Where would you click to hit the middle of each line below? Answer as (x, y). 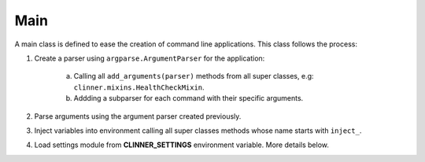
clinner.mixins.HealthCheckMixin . (139, 87)
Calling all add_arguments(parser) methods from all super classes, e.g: (194, 76)
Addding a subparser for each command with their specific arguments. (188, 98)
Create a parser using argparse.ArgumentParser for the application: (150, 58)
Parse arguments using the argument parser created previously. (138, 116)
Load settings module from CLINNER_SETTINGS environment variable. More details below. (182, 145)
